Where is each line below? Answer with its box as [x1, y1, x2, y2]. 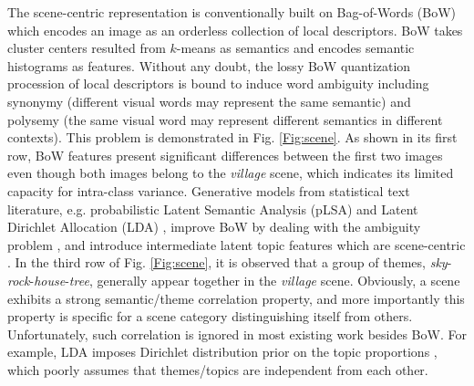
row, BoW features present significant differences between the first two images [7, 145, 443, 164]
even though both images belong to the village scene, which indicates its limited [7, 163, 454, 183]
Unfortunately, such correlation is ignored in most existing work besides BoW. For [7, 324, 467, 343]
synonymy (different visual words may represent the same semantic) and [7, 91, 411, 110]
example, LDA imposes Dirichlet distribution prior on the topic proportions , [7, 342, 438, 361]
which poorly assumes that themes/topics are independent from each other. [7, 360, 428, 379]
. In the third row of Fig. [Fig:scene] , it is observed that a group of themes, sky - [7, 253, 452, 272]
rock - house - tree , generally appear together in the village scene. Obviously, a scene [7, 270, 460, 289]
